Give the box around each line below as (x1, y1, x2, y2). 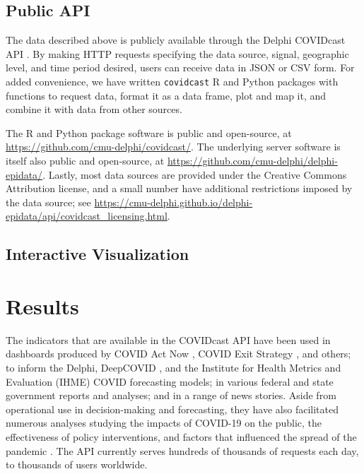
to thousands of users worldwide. (6, 457, 148, 472)
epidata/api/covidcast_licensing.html (6, 208, 168, 223)
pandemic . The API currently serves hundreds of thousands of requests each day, (6, 443, 359, 458)
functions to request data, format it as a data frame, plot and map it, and (6, 88, 327, 102)
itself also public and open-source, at (6, 153, 165, 168)
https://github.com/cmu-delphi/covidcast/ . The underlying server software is (6, 139, 341, 154)
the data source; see (6, 194, 91, 209)
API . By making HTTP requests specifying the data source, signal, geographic (6, 46, 349, 61)
